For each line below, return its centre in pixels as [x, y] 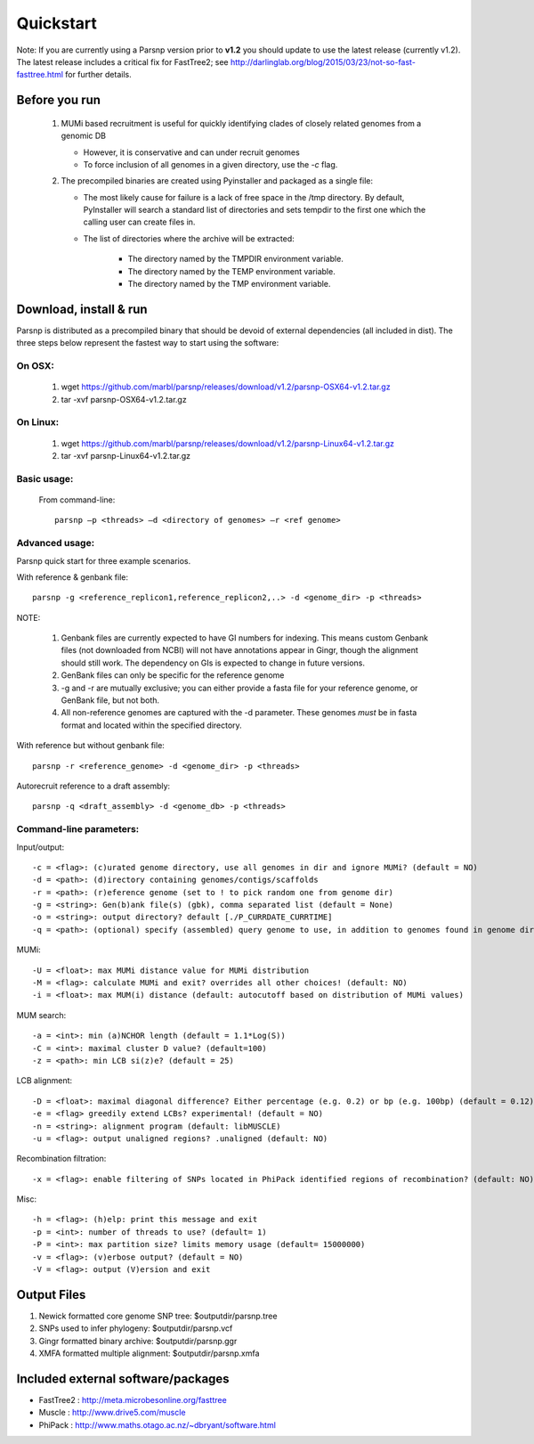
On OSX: [36, 366]
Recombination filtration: [61, 1159]
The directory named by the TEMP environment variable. [231, 271]
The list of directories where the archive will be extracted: [189, 238]
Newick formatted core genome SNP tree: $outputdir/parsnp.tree [158, 1316]
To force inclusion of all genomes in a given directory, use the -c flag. [210, 164]
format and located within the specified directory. [151, 725]
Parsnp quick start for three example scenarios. [104, 560]
